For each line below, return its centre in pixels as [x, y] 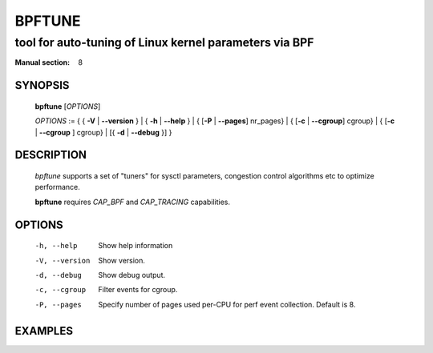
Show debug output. [132, 275]
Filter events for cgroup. [138, 290]
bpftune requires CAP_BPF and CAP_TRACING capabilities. [133, 202]
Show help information [136, 246]
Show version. [122, 260]
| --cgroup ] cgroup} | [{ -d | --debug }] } [103, 132]
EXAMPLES [44, 331]
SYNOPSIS [42, 85]
